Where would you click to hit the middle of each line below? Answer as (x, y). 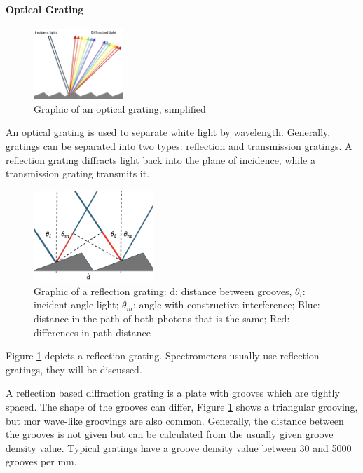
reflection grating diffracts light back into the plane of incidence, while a (160, 159)
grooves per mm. (41, 461)
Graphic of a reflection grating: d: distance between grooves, (163, 290)
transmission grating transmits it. (78, 173)
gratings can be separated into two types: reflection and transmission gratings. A (179, 146)
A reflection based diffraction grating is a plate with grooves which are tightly (173, 393)
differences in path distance (93, 332)
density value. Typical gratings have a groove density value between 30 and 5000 (179, 447)
